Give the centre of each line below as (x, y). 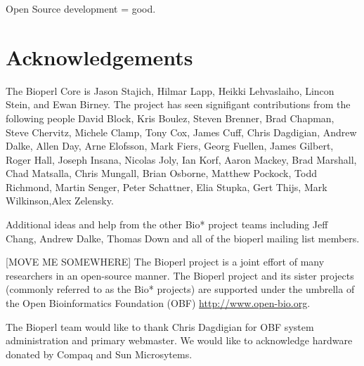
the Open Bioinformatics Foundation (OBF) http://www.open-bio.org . (158, 303)
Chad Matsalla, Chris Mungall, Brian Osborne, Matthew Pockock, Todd (161, 173)
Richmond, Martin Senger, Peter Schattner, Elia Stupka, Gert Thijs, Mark (167, 187)
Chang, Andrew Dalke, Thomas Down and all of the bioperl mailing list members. (183, 238)
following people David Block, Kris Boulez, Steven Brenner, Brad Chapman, (170, 118)
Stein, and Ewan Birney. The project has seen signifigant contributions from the (178, 104)
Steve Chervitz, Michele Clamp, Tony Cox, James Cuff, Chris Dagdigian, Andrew (181, 132)
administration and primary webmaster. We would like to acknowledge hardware (179, 340)
